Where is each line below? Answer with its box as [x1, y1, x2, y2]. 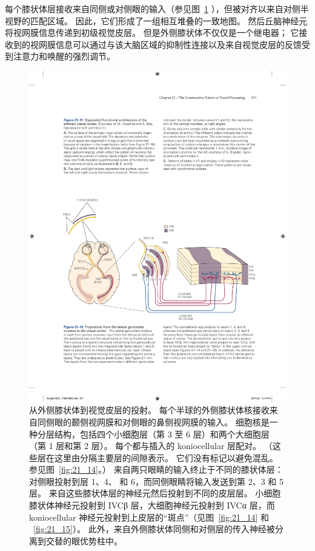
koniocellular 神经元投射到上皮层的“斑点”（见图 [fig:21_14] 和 [29, 510, 269, 523]
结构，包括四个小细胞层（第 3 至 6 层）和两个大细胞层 [54, 427, 270, 440]
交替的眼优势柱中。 [45, 534, 122, 547]
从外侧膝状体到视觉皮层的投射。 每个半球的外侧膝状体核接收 [29, 404, 270, 416]
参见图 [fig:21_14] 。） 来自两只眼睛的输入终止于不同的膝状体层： [29, 463, 283, 476]
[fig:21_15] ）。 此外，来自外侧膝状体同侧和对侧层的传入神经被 [33, 522, 275, 535]
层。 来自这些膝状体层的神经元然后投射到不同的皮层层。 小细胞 [29, 487, 281, 499]
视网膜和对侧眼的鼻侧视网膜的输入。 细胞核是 [88, 415, 270, 428]
